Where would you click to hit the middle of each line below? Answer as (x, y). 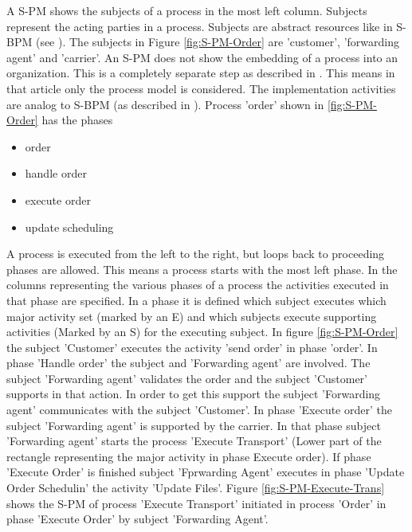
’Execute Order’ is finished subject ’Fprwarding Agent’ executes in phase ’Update (206, 472)
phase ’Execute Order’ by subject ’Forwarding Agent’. (137, 519)
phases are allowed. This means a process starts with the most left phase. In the (202, 269)
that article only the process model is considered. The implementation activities (201, 88)
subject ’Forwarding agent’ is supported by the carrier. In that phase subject (194, 425)
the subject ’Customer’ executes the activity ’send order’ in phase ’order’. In (192, 347)
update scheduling (69, 227)
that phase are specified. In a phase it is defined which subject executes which (196, 300)
